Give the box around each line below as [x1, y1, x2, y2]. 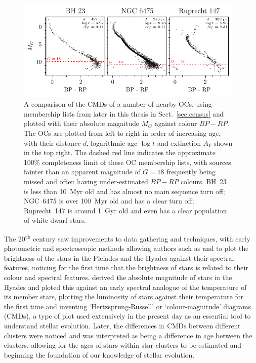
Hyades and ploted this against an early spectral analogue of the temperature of [4, 282, 247, 292]
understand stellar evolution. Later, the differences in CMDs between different [4, 321, 241, 331]
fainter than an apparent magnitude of [24, 166, 140, 177]
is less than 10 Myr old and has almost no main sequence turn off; [24, 186, 225, 196]
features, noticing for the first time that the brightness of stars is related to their [4, 262, 248, 273]
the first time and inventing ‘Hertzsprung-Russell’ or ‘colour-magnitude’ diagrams [4, 301, 251, 311]
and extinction [157, 137, 201, 148]
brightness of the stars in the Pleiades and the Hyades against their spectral [4, 252, 234, 263]
